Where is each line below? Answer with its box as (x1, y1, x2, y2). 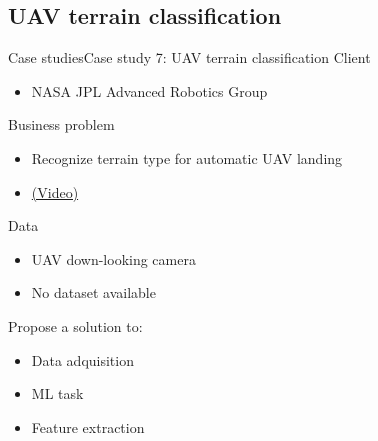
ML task (31, 383, 84, 404)
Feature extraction (31, 416, 145, 437)
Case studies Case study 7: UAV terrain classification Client (8, 47, 371, 68)
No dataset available (31, 282, 156, 303)
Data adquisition (31, 349, 134, 370)
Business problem (8, 114, 115, 135)
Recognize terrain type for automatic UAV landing (31, 147, 343, 168)
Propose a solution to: (8, 315, 143, 336)
